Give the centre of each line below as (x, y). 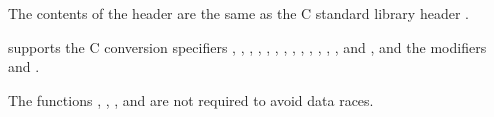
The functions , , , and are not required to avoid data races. (191, 99)
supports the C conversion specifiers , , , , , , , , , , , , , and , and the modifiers (247, 46)
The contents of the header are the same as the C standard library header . (238, 13)
